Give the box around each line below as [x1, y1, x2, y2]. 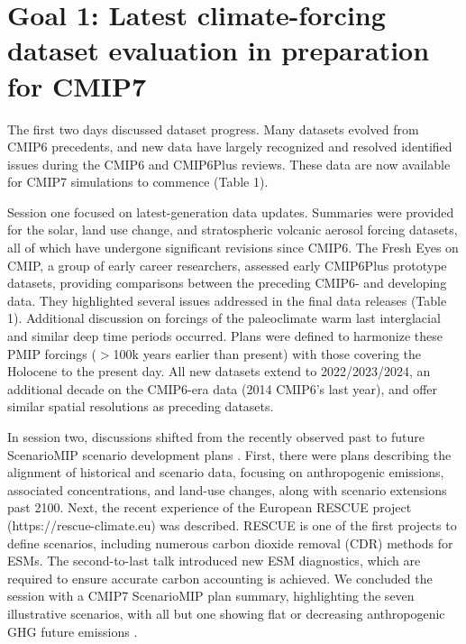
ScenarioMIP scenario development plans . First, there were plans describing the [7, 445, 452, 464]
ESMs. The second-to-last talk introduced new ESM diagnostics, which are [7, 551, 421, 570]
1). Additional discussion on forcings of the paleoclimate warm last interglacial [7, 308, 441, 327]
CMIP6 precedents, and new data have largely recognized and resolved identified [7, 137, 452, 156]
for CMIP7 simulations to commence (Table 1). [7, 172, 269, 191]
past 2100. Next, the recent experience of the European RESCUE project [7, 498, 412, 517]
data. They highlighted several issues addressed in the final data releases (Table [7, 290, 447, 309]
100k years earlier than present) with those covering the [113, 344, 422, 363]
